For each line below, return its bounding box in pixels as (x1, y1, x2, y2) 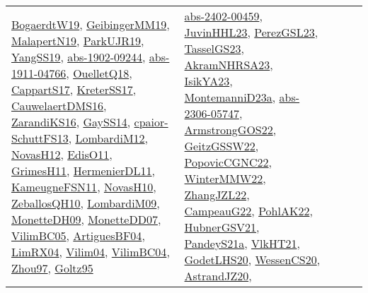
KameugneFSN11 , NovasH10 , (11, 178, 156, 195)
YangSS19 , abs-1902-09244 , (11, 48, 146, 65)
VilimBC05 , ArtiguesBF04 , (11, 227, 145, 244)
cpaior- (134, 113, 168, 130)
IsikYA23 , (184, 73, 233, 89)
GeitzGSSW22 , (184, 138, 259, 154)
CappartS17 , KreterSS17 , (11, 80, 137, 97)
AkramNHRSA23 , (184, 56, 273, 73)
